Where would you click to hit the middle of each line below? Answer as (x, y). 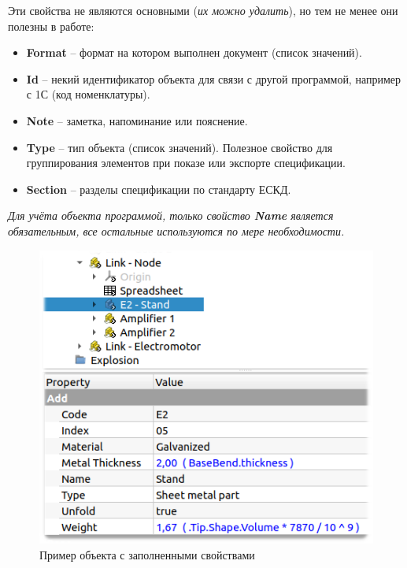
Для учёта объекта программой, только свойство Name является (171, 215)
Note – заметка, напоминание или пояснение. (137, 120)
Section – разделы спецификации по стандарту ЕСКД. (159, 189)
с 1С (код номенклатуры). (88, 94)
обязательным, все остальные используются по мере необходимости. (176, 230)
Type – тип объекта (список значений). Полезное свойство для (179, 147)
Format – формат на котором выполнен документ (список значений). (194, 52)
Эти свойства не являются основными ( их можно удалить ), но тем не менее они (203, 10)
